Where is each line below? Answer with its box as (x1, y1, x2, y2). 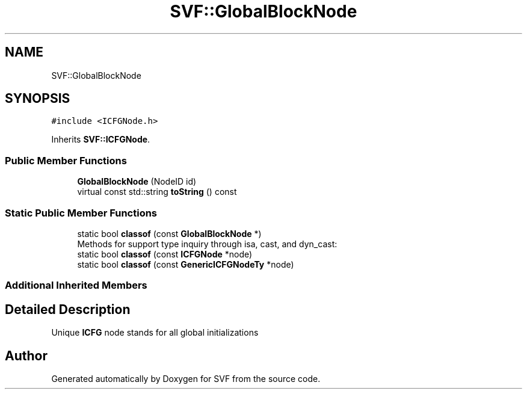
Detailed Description (5, 301, 131, 317)
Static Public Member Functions (5, 206, 158, 219)
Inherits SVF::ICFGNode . (51, 134, 150, 145)
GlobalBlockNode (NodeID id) (77, 176, 197, 187)
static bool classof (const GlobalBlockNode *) (77, 228, 262, 239)
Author (5, 348, 48, 363)
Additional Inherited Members (5, 279, 147, 292)
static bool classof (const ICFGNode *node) (77, 248, 253, 259)
